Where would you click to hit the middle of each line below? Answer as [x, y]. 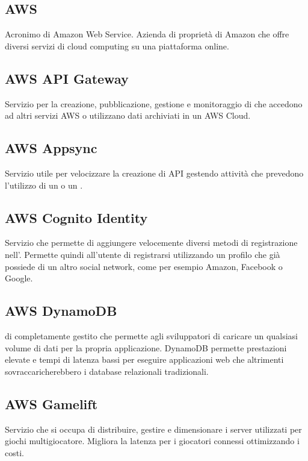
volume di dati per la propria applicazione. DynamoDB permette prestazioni [146, 347]
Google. [19, 278]
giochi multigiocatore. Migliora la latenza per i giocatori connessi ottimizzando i [152, 441]
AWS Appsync [51, 148]
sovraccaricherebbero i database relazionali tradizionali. [107, 371]
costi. [14, 452]
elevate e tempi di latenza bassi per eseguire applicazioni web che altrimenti [144, 359]
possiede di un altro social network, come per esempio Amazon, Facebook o [144, 266]
